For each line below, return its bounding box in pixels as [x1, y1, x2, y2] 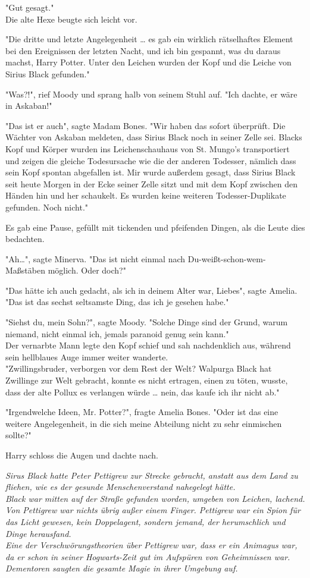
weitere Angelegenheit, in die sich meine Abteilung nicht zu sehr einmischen [5, 417, 282, 429]
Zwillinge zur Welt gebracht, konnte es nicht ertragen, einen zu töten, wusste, [5, 374, 288, 387]
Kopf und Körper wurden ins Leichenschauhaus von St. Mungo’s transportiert [5, 142, 290, 155]
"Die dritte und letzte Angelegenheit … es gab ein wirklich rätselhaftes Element [5, 33, 293, 45]
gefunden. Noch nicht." [5, 200, 89, 213]
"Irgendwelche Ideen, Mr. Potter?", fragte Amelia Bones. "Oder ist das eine [5, 406, 278, 418]
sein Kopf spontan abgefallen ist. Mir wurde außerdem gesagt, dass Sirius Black [5, 166, 296, 178]
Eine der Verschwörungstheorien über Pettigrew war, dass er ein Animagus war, [5, 539, 298, 551]
